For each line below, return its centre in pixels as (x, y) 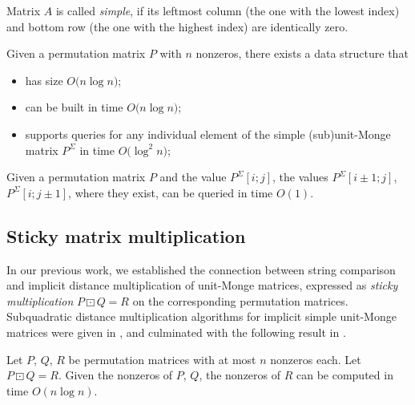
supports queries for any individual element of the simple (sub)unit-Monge (208, 134)
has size (44, 80)
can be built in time (74, 107)
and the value (193, 177)
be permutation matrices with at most (162, 359)
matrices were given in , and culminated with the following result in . (176, 332)
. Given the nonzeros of (115, 375)
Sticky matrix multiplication (126, 235)
